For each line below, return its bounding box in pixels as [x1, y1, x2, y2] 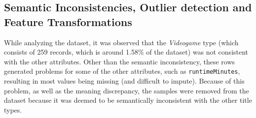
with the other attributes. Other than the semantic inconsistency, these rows [4, 56, 235, 66]
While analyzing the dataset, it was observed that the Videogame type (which [4, 37, 239, 47]
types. [4, 104, 22, 115]
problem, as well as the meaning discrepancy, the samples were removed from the [4, 85, 249, 95]
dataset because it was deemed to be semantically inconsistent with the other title [4, 95, 252, 105]
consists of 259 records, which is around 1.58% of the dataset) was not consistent [4, 47, 249, 57]
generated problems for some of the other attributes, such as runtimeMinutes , [4, 66, 240, 76]
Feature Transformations [4, 14, 132, 29]
